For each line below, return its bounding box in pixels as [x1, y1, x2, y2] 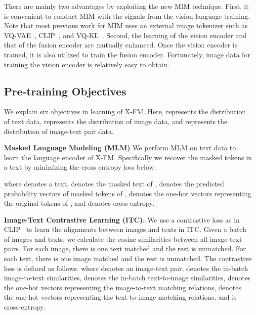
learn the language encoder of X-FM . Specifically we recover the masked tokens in [4, 152, 252, 162]
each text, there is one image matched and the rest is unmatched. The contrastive [4, 253, 252, 264]
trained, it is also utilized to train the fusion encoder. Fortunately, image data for [4, 49, 251, 59]
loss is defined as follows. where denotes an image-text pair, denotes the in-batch [4, 263, 248, 273]
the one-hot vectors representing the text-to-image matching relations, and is [4, 292, 237, 302]
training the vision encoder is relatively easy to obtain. [4, 59, 170, 69]
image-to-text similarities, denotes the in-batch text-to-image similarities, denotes [4, 272, 251, 283]
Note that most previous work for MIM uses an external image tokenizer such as [4, 20, 248, 31]
